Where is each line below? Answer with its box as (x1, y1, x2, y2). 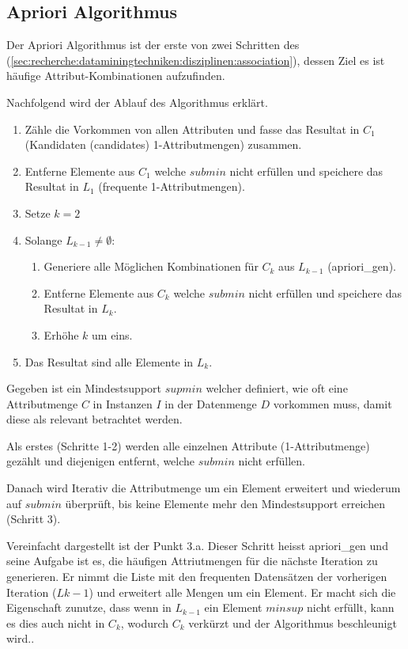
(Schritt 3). (6, 510, 61, 527)
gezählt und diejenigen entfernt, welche (6, 453, 195, 469)
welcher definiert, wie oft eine (206, 380, 348, 397)
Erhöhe (43, 326, 79, 343)
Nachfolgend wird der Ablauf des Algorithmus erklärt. (6, 93, 268, 110)
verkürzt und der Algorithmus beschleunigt (188, 614, 397, 631)
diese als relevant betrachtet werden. (6, 411, 183, 427)
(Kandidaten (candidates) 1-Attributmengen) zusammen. (25, 136, 302, 153)
